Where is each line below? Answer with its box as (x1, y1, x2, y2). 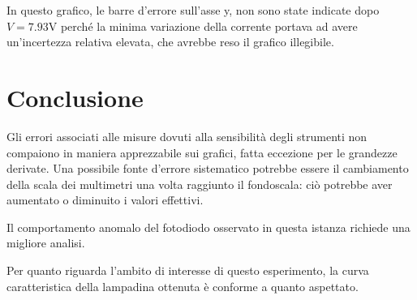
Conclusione (6, 80, 144, 114)
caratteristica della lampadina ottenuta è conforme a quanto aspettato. (6, 277, 359, 294)
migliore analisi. (6, 234, 85, 251)
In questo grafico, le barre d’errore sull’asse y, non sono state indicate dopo (6, 2, 380, 18)
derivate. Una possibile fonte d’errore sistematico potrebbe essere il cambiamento (6, 160, 409, 177)
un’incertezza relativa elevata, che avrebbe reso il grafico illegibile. (6, 33, 334, 50)
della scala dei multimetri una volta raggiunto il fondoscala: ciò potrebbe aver (6, 175, 393, 192)
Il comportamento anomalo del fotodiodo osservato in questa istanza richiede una (6, 218, 411, 235)
